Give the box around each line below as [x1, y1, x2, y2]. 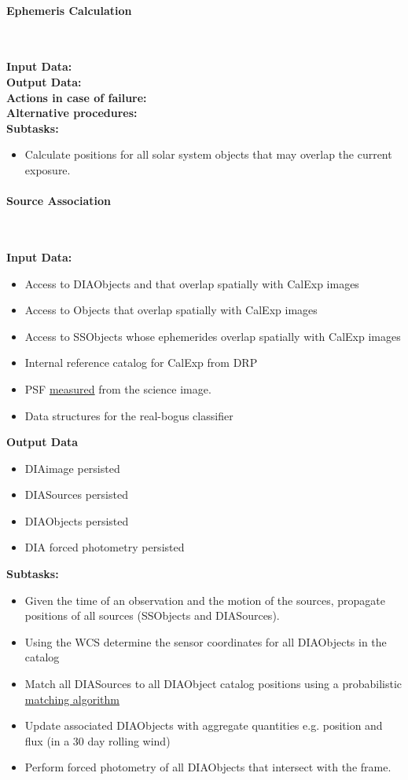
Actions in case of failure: [6, 89, 147, 105]
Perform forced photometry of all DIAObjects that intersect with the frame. [24, 759, 391, 775]
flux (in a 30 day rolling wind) [24, 732, 171, 749]
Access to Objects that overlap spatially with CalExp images [24, 302, 318, 318]
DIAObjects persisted [24, 512, 129, 529]
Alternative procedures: [6, 104, 138, 121]
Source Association [6, 192, 112, 209]
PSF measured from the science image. [24, 380, 211, 397]
